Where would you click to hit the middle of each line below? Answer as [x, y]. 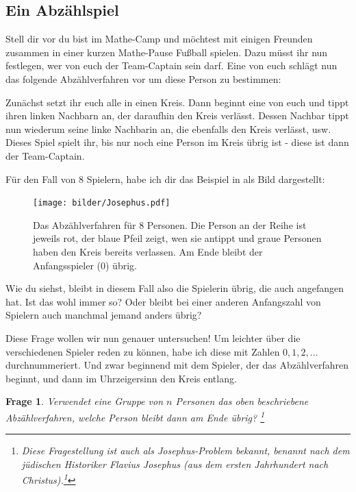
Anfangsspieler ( [67, 265]
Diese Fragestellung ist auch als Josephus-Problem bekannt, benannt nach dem [186, 451]
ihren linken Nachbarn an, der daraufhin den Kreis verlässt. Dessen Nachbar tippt [177, 115]
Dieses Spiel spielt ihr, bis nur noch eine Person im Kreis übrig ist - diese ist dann [177, 142]
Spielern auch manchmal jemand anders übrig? [104, 315]
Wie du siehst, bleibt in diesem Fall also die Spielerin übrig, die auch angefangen [175, 288]
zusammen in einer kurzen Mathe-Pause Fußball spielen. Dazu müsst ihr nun [167, 52]
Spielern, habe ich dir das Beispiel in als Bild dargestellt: [206, 179]
